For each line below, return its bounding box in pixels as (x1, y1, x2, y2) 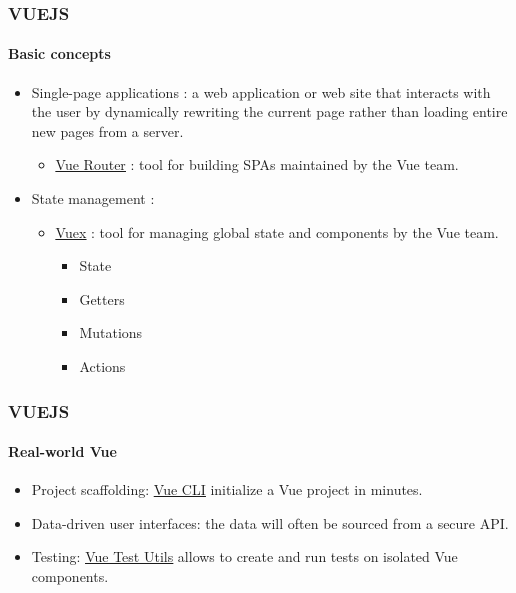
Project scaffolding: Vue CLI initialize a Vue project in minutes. (31, 479, 423, 500)
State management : (31, 188, 155, 209)
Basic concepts (8, 43, 111, 64)
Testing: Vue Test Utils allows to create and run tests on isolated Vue (31, 546, 458, 567)
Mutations (79, 322, 143, 343)
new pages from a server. (31, 120, 184, 141)
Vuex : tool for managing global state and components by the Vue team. (55, 221, 499, 242)
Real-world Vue (8, 441, 117, 462)
